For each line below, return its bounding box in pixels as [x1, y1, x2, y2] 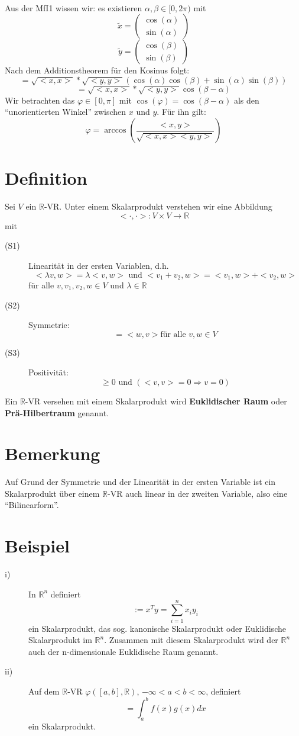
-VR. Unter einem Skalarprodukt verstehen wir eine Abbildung [44, 200, 272, 213]
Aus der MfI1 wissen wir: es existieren [5, 1, 142, 14]
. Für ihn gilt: [157, 105, 206, 118]
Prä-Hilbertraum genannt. [5, 406, 109, 419]
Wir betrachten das [5, 94, 75, 106]
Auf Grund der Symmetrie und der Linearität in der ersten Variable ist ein [5, 475, 276, 488]
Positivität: [28, 366, 69, 378]
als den [233, 94, 259, 106]
